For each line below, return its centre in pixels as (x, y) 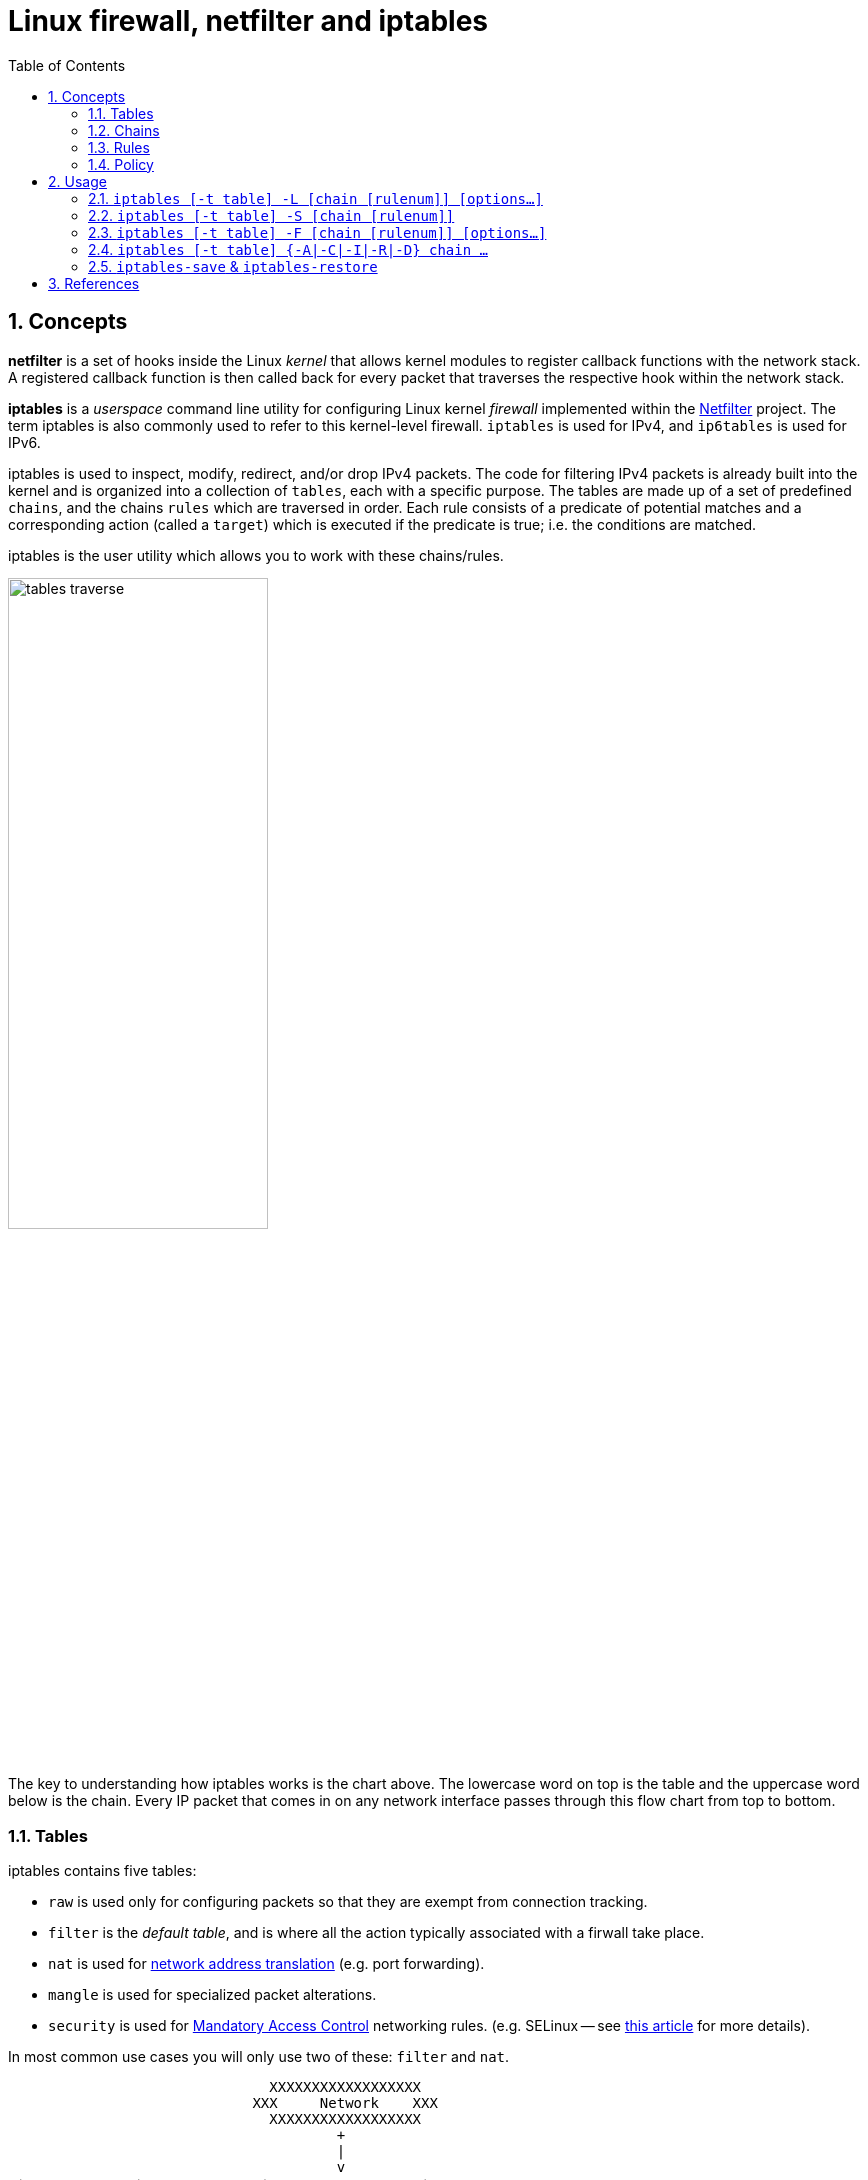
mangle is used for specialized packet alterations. (212, 1994)
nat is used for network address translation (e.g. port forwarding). (266, 1963)
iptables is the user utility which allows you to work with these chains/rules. (256, 555)
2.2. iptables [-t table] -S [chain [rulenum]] (271, 215)
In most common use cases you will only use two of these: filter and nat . (259, 2056)
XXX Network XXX (345, 2102)
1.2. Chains (124, 130)
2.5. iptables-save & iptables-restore (233, 266)
